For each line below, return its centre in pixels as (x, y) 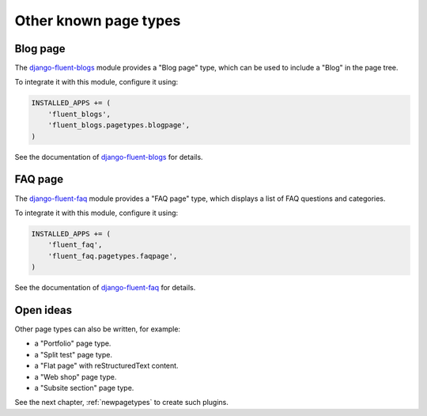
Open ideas (43, 310)
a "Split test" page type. (73, 354)
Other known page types (98, 21)
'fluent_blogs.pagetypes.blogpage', (119, 125)
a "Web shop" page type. (76, 376)
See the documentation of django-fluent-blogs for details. (109, 157)
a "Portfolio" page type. (73, 343)
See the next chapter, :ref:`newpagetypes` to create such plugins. (121, 403)
